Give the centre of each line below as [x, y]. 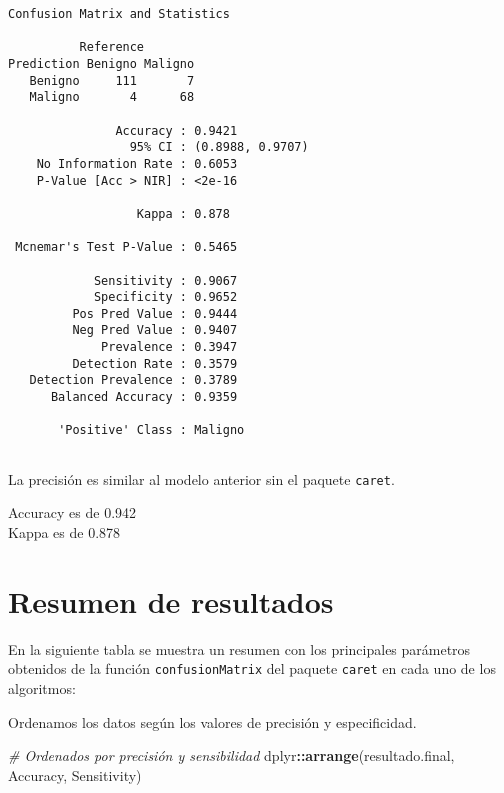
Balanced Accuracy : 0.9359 [144, 397]
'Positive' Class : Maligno [151, 430]
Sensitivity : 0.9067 [165, 280]
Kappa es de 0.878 [64, 531]
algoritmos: [42, 687]
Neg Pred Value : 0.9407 [155, 330]
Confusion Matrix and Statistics [119, 14]
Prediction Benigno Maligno [101, 63]
